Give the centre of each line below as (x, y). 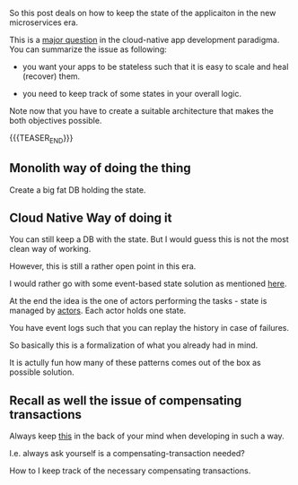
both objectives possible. (56, 121)
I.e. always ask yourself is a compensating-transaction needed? (127, 454)
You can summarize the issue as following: (88, 49)
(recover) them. (51, 76)
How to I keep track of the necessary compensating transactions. (130, 471)
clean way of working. (50, 249)
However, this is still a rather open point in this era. (103, 266)
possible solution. (42, 372)
